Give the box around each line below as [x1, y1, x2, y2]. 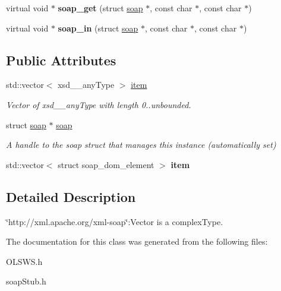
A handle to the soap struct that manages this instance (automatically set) [6, 138, 276, 151]
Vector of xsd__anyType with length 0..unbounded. [6, 98, 191, 110]
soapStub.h [6, 275, 46, 287]
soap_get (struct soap [58, 2, 143, 14]
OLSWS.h [6, 255, 43, 267]
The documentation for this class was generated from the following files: [6, 235, 268, 248]
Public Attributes [6, 50, 116, 69]
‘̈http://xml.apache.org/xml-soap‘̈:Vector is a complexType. [6, 215, 223, 227]
